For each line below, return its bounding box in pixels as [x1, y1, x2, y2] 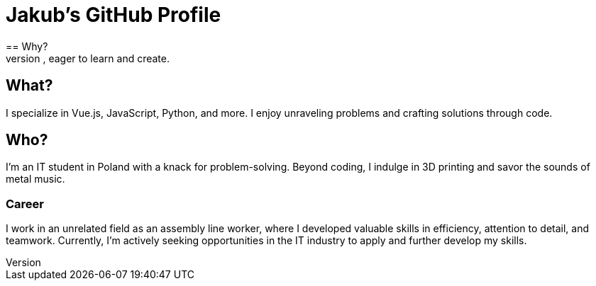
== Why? [6, 40, 48, 52]
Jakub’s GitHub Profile [6, 3, 221, 27]
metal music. [6, 173, 65, 185]
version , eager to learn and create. [6, 52, 170, 64]
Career [6, 196, 45, 211]
